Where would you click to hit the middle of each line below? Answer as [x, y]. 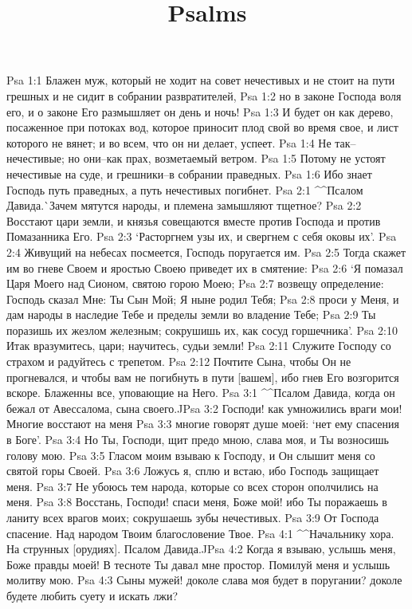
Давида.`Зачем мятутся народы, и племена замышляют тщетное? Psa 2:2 [184, 205]
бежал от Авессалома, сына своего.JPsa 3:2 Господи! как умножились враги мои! [204, 408]
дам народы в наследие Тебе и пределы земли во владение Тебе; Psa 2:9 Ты [191, 314]
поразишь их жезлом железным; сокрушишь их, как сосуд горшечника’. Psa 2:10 [202, 330]
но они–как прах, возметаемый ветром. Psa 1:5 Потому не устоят [227, 158]
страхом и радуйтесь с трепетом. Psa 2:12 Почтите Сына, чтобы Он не [179, 361]
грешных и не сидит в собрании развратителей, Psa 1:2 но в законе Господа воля [204, 95]
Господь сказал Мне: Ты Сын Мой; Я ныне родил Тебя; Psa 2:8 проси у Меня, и [203, 299]
